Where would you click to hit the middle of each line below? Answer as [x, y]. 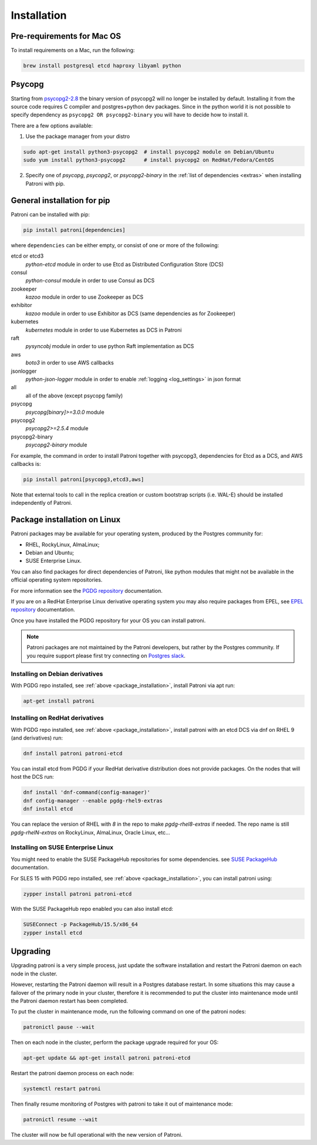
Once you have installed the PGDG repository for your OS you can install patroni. [108, 620]
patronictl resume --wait [60, 1120]
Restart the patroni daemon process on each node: [72, 1073]
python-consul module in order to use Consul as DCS [90, 281]
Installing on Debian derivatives [57, 674]
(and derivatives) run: [37, 738]
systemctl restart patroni [62, 1089]
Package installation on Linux [66, 520]
